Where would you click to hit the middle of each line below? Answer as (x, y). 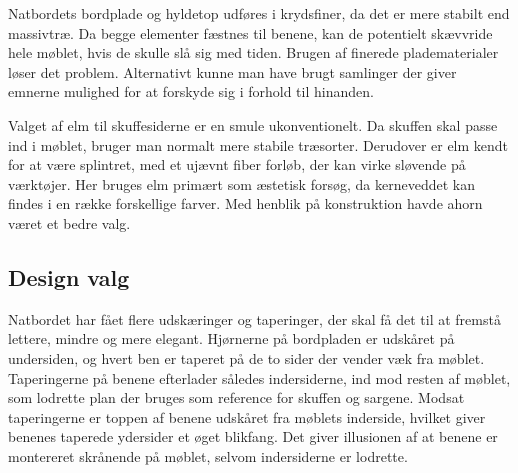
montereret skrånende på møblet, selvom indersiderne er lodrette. (208, 455)
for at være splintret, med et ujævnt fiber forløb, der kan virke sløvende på (237, 164)
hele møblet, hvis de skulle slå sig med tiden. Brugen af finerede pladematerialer (253, 52)
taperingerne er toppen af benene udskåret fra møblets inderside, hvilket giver (247, 416)
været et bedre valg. (69, 222)
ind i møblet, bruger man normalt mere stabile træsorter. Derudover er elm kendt (258, 144)
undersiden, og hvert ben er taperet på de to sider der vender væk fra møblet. (246, 357)
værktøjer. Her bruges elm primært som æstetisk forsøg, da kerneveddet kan (241, 183)
